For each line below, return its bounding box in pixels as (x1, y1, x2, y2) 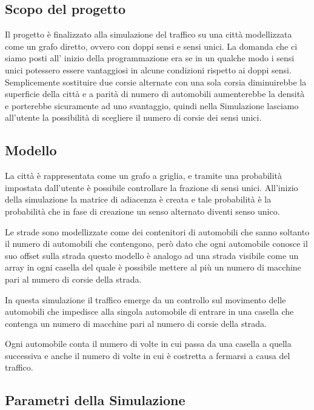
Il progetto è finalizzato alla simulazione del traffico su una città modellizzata (5, 28, 292, 41)
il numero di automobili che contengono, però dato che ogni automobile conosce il (5, 237, 308, 250)
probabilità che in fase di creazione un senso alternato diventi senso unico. (5, 204, 280, 217)
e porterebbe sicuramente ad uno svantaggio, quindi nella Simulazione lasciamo (5, 99, 299, 112)
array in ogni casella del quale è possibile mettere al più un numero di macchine (5, 261, 301, 274)
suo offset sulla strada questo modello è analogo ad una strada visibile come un (5, 249, 299, 261)
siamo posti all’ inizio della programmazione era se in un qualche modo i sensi (5, 52, 295, 64)
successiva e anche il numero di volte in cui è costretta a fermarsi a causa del (5, 349, 290, 361)
